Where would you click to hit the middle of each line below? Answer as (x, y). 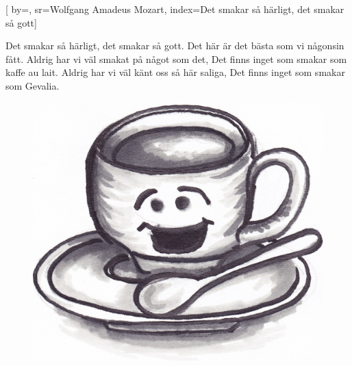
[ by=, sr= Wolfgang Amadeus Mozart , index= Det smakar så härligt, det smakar (175, 9)
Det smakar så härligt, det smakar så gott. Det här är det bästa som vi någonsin (175, 45)
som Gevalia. (33, 85)
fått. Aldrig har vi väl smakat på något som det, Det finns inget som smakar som (176, 58)
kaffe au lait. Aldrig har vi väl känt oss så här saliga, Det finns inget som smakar (175, 72)
